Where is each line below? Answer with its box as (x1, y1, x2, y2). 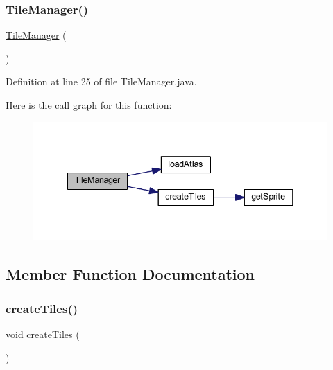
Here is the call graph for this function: (6, 98, 172, 112)
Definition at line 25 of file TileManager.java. (6, 74, 197, 89)
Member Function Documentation (6, 263, 255, 285)
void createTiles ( (6, 326, 80, 341)
